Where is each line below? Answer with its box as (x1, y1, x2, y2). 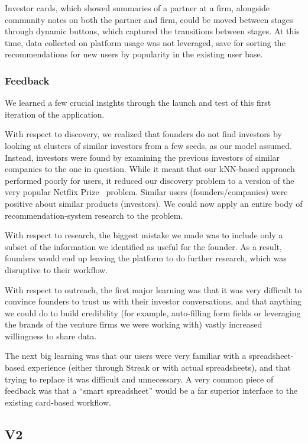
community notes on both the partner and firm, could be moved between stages (5, 13, 293, 25)
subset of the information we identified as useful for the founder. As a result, (5, 240, 282, 252)
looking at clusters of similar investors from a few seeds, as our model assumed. (5, 139, 292, 151)
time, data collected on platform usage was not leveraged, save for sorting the (5, 36, 286, 48)
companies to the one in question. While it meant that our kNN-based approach (5, 163, 295, 175)
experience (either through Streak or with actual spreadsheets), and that (27, 361, 291, 374)
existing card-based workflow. (5, 396, 111, 408)
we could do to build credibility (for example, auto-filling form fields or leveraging (5, 306, 301, 319)
